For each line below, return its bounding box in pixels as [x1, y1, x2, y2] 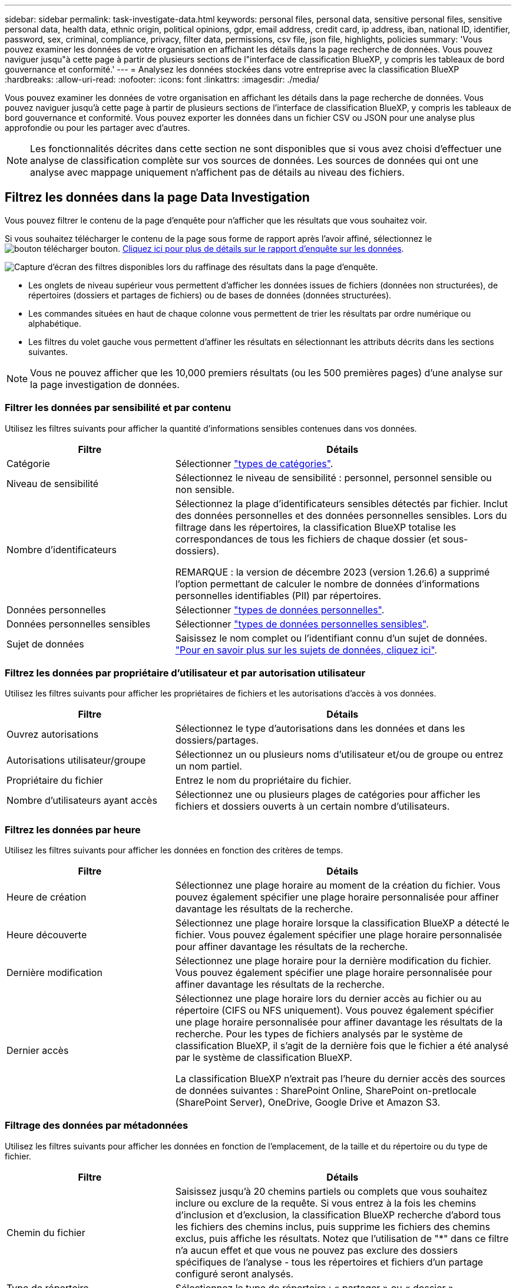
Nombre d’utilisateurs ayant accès [6, 794, 157, 807]
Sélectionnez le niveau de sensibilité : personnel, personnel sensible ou [175, 471, 492, 484]
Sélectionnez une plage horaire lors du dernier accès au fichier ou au [175, 993, 482, 1005]
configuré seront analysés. [175, 1267, 294, 1280]
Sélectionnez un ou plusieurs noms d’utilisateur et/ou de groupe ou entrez [175, 748, 504, 761]
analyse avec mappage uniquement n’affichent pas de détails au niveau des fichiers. [30, 166, 405, 178]
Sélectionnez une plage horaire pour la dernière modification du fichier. [175, 955, 491, 967]
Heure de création [6, 891, 87, 903]
